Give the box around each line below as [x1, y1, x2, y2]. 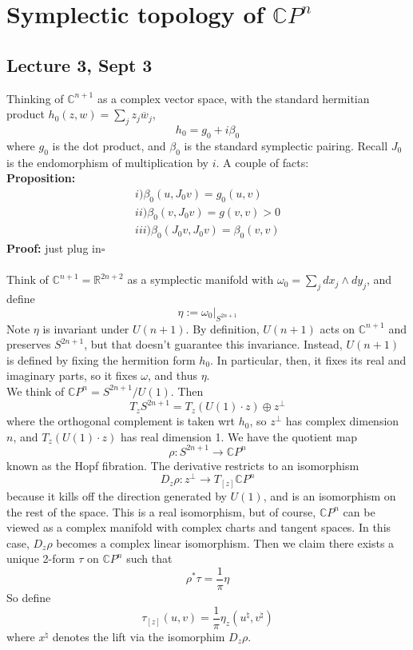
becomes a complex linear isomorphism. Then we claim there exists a [56, 534, 395, 551]
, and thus [148, 367, 197, 384]
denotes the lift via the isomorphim [52, 628, 225, 644]
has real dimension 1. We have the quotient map [120, 428, 358, 445]
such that [126, 550, 173, 567]
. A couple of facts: [216, 154, 309, 170]
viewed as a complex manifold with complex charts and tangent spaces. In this [6, 519, 391, 536]
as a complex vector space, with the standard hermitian [97, 90, 370, 106]
